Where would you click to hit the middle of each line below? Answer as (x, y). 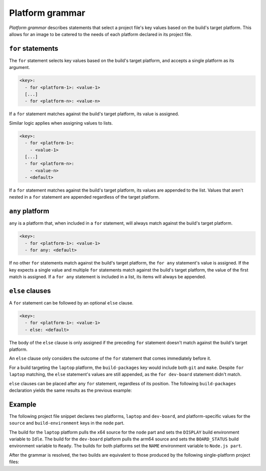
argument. (20, 67)
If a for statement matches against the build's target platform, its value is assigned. (94, 114)
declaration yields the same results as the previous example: (70, 390)
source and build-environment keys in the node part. (67, 423)
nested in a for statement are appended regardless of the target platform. (84, 197)
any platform (29, 211)
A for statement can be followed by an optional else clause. (71, 303)
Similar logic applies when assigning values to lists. (61, 123)
